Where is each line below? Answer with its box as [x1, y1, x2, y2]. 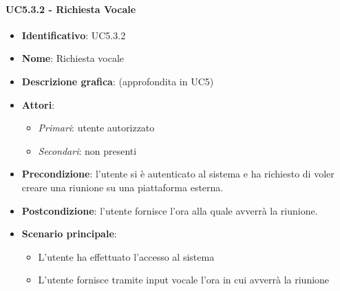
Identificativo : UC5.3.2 [21, 28, 126, 42]
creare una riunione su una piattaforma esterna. [21, 180, 224, 194]
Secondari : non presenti [38, 143, 137, 158]
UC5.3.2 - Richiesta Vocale [6, 1, 136, 16]
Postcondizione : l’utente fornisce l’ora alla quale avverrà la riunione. [21, 203, 318, 217]
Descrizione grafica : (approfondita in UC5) [21, 74, 214, 88]
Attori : [21, 97, 55, 111]
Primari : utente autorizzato [38, 120, 155, 135]
